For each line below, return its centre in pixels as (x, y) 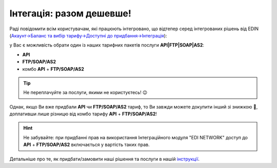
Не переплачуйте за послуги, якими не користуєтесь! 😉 (85, 93)
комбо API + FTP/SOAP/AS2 (53, 69)
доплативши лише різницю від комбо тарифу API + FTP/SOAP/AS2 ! (83, 114)
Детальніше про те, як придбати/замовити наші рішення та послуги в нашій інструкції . (105, 159)
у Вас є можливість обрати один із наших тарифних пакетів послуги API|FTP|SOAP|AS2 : (107, 45)
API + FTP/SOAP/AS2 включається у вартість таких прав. (86, 145)
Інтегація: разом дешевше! (71, 13)
